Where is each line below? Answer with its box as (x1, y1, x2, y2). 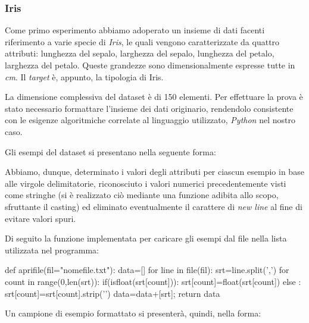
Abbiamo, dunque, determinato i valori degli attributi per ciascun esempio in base (5, 165, 304, 178)
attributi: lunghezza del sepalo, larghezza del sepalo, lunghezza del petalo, (5, 47, 274, 59)
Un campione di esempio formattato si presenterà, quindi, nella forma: (5, 307, 261, 319)
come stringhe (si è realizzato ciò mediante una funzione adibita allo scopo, (5, 189, 279, 201)
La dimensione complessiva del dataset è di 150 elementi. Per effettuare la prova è (5, 90, 303, 103)
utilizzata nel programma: (5, 243, 99, 256)
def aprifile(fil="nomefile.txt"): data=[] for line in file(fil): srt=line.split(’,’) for (5, 264, 289, 276)
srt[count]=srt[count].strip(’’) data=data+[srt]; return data (5, 287, 220, 299)
